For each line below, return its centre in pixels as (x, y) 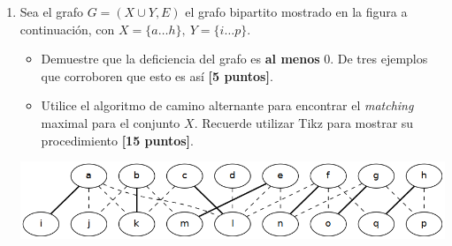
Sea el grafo (52, 11)
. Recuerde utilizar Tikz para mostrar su (304, 122)
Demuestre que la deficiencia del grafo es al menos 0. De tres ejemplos (234, 59)
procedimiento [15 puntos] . (117, 140)
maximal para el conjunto (111, 122)
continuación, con (67, 29)
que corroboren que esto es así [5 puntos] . (157, 75)
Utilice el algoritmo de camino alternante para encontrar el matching (227, 105)
